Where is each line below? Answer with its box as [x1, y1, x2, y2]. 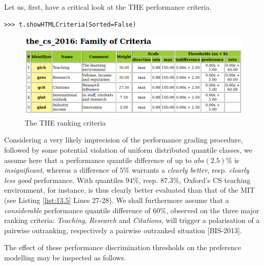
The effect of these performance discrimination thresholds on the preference [4, 242, 241, 253]
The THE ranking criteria [25, 117, 106, 128]
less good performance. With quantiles [4, 174, 124, 185]
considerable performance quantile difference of [4, 204, 151, 215]
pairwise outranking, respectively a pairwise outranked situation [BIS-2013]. [4, 224, 242, 235]
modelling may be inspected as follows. [4, 252, 126, 262]
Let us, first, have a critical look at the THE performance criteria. [4, 2, 212, 12]
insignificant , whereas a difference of [4, 165, 118, 175]
